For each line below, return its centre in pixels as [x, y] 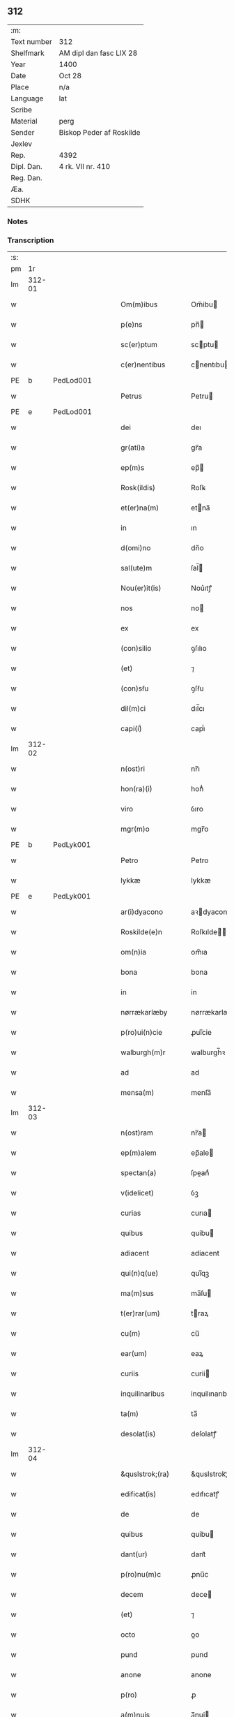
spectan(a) [139, 1173]
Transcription [31, 240]
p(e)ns [132, 325]
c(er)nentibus [143, 364]
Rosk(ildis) [138, 488]
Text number [31, 41]
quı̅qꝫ [200, 1274]
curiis [130, 1373]
